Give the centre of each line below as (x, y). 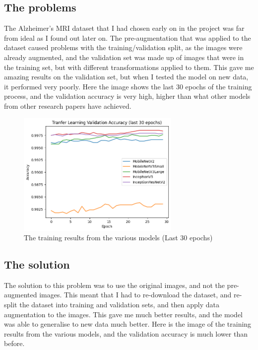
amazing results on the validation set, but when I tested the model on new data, (126, 77)
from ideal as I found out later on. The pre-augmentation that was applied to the (128, 37)
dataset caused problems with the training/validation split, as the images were (123, 47)
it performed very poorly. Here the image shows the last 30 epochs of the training (128, 86)
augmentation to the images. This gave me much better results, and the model (123, 314)
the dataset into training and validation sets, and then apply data (120, 305)
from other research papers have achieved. (68, 105)
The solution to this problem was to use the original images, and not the (114, 285)
